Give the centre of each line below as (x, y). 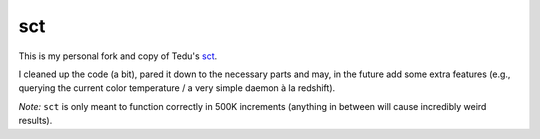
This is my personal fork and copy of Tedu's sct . (118, 56)
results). (35, 121)
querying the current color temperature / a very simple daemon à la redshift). (177, 88)
